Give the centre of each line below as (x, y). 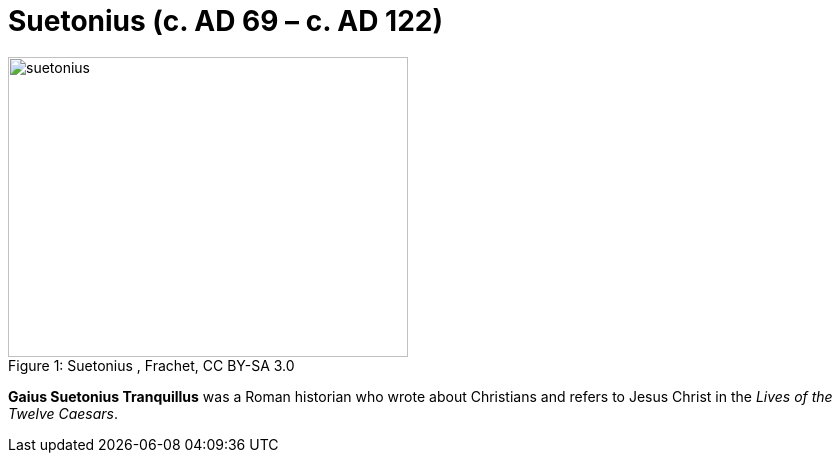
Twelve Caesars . (63, 413)
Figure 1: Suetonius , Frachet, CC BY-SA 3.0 (151, 365)
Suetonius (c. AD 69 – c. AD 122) (225, 21)
